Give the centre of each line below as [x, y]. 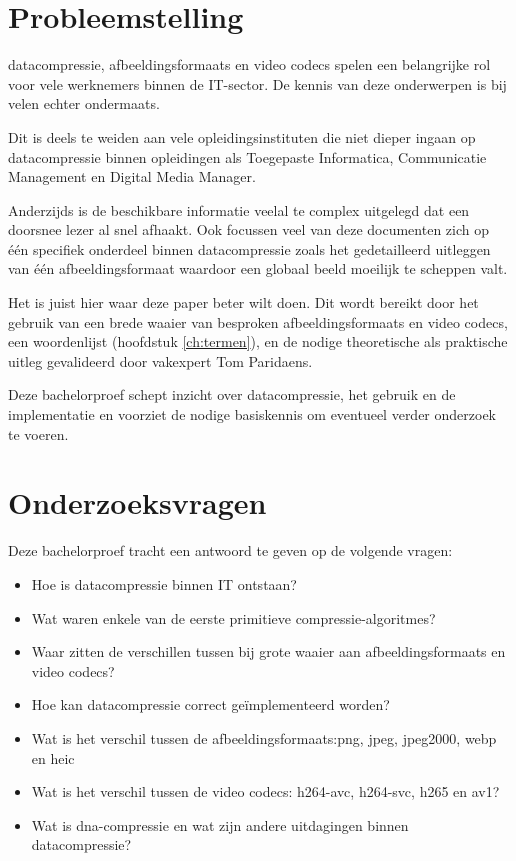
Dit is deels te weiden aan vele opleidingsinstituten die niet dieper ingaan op [242, 136]
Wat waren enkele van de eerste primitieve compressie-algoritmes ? [233, 617]
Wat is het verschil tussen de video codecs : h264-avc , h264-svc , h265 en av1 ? [265, 791]
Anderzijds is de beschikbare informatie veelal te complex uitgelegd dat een [239, 209]
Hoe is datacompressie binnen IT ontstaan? [164, 583]
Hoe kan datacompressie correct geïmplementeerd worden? [210, 704]
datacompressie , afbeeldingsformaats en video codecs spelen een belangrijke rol [249, 64]
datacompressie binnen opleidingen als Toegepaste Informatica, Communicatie [247, 156]
